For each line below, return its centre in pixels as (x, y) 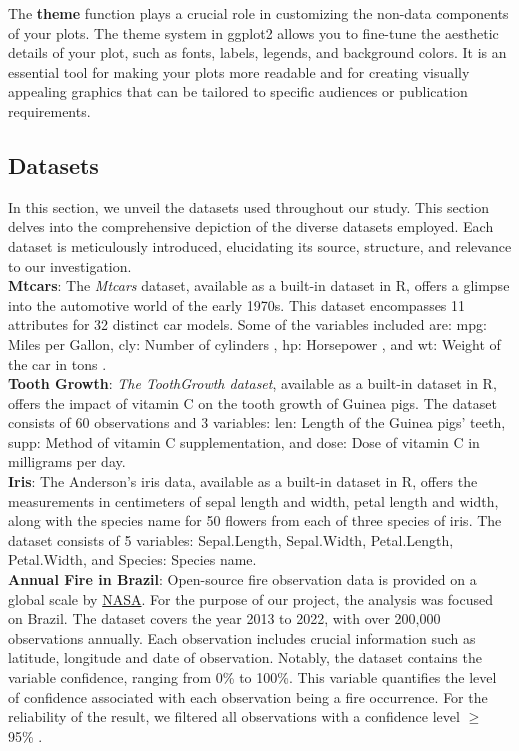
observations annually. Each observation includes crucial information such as (242, 637)
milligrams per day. (67, 461)
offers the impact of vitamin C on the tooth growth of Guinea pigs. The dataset (252, 402)
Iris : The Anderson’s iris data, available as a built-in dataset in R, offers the (243, 481)
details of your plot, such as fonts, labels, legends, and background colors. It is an (257, 52)
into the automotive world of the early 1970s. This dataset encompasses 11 (237, 304)
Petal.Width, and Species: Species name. (132, 559)
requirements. (49, 110)
